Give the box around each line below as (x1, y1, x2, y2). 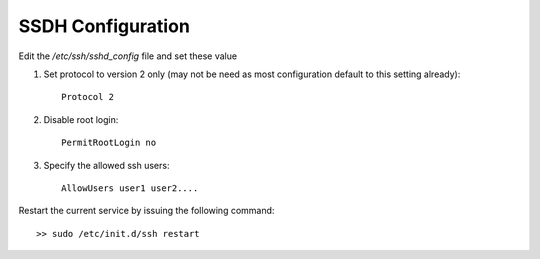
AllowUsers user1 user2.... (61, 182, 199, 194)
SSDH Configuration (18, 15, 190, 37)
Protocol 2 (61, 91, 115, 103)
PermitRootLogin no (61, 137, 157, 149)
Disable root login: (43, 113, 119, 125)
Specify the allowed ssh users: (43, 159, 170, 171)
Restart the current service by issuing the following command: (18, 205, 275, 217)
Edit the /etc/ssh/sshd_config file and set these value (18, 50, 238, 62)
